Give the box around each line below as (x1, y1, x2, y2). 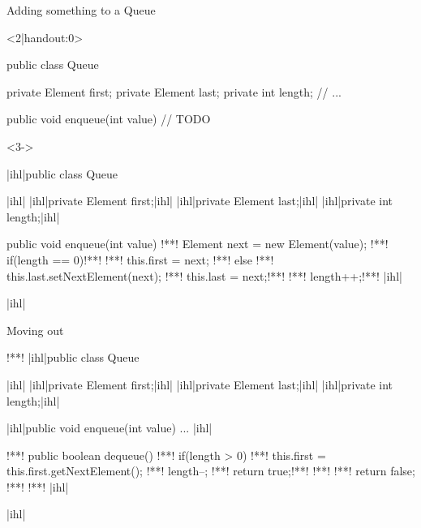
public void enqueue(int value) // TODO (6, 110, 211, 127)
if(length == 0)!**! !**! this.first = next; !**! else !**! (6, 251, 274, 268)
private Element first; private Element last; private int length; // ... (6, 83, 342, 100)
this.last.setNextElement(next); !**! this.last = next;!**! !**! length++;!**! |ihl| (6, 267, 402, 284)
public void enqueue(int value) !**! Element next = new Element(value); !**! (6, 235, 389, 252)
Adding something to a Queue (6, 2, 156, 18)
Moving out (6, 321, 64, 338)
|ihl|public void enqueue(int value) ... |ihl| (6, 419, 213, 436)
